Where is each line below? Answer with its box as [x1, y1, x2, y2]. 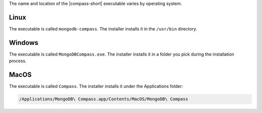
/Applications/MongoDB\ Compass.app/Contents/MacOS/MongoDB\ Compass [19, 97, 188, 102]
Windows [9, 39, 38, 47]
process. [9, 58, 27, 64]
